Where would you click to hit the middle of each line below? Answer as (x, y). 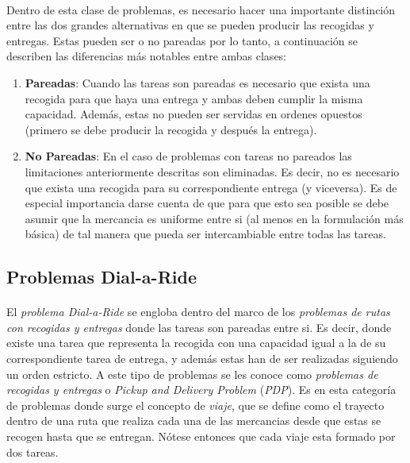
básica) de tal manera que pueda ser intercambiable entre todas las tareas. (205, 234)
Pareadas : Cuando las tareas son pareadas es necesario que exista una (197, 82)
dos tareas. (33, 451)
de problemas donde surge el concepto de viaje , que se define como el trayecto (195, 405)
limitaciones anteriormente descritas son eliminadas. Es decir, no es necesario (212, 171)
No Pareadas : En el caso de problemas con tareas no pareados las (188, 156)
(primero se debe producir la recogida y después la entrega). (171, 129)
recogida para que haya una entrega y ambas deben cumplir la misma (194, 98)
